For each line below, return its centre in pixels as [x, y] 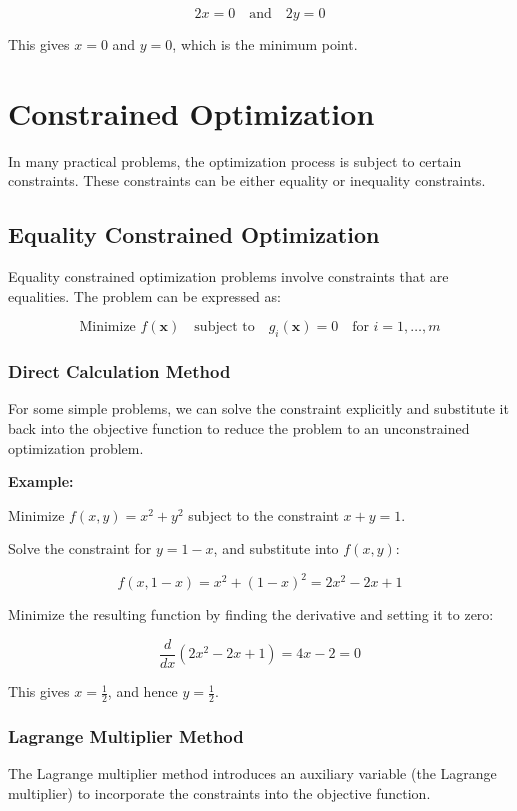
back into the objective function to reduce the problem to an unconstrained [239, 427]
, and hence [142, 691]
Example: [41, 481]
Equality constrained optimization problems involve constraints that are [228, 276]
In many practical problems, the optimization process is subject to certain [235, 160]
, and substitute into [276, 548]
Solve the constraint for [80, 548]
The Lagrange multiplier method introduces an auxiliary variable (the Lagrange [252, 773]
